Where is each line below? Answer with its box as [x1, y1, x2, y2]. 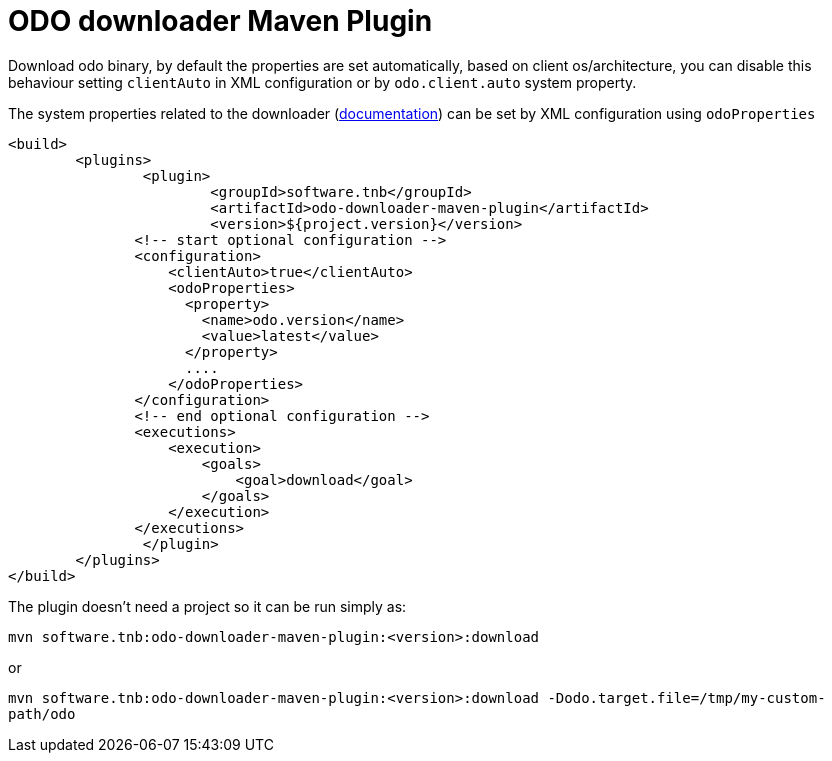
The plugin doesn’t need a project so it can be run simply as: [8, 597, 407, 615]
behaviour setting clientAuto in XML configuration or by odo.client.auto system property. [8, 73, 637, 91]
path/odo [8, 705, 76, 722]
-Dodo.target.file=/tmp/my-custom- [547, 689, 826, 706]
